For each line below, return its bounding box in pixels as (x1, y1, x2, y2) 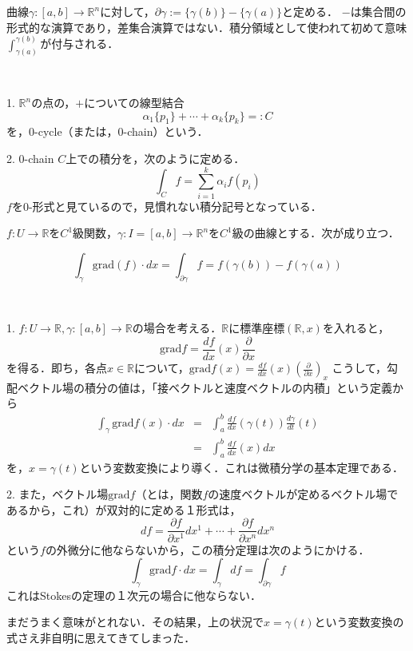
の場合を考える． (132, 320, 222, 336)
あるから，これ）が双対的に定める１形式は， (6, 501, 241, 518)
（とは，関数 (135, 486, 203, 502)
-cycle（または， (34, 123, 118, 140)
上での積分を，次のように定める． (66, 150, 245, 167)
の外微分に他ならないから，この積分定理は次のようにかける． (45, 541, 370, 558)
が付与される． (40, 35, 119, 52)
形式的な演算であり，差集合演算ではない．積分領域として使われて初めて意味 (6, 18, 407, 35)
